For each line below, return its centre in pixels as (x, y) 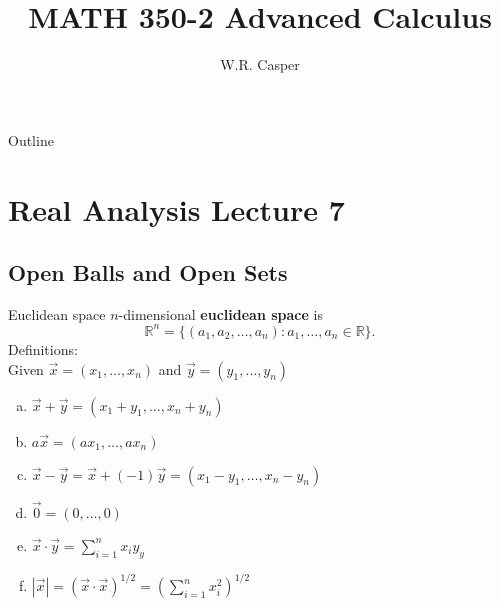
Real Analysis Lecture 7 (176, 208)
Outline (31, 139)
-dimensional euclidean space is (220, 313)
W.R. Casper (260, 64)
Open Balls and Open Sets (148, 272)
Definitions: (43, 348)
